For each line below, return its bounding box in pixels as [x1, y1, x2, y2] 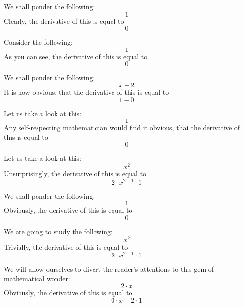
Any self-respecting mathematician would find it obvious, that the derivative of [4, 122, 240, 133]
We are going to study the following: [4, 226, 113, 236]
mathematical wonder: [4, 273, 70, 283]
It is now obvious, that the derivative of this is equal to [4, 86, 169, 97]
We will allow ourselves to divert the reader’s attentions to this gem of [4, 264, 214, 274]
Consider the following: [4, 37, 73, 47]
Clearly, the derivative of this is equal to [4, 16, 124, 26]
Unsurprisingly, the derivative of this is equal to [4, 169, 147, 179]
